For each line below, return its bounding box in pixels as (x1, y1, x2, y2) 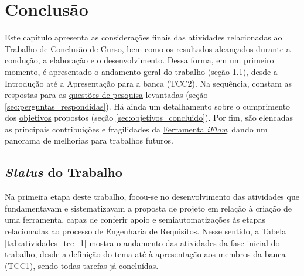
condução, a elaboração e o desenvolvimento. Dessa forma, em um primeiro (5, 54, 274, 66)
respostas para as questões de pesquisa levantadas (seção (5, 88, 208, 101)
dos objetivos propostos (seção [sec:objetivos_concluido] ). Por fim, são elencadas (5, 111, 293, 124)
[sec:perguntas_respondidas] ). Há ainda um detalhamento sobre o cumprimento (5, 100, 291, 112)
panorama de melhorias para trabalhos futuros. (5, 134, 173, 146)
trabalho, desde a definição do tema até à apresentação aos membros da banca (5, 248, 286, 260)
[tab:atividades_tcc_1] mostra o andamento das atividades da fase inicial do (5, 236, 280, 248)
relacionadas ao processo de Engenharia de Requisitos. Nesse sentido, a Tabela (5, 225, 286, 237)
